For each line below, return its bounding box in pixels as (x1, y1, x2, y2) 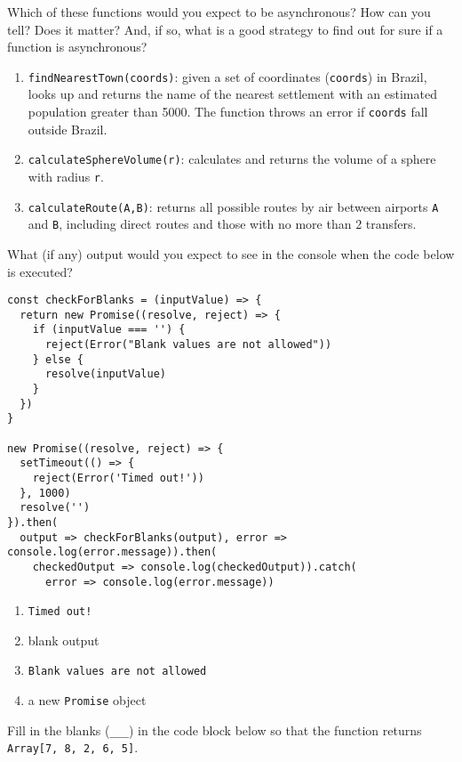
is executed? (7, 262, 73, 280)
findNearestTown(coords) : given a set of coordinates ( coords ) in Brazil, (28, 67, 427, 85)
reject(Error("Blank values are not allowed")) (44, 338, 332, 352)
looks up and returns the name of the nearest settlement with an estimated (28, 85, 437, 103)
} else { (32, 353, 84, 366)
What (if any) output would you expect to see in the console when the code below (7, 244, 455, 263)
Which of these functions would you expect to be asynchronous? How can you (7, 3, 431, 20)
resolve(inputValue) (44, 368, 166, 381)
